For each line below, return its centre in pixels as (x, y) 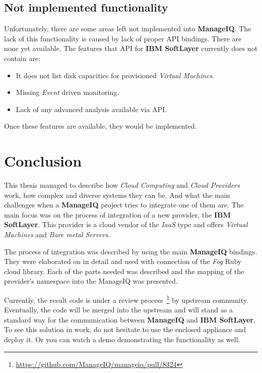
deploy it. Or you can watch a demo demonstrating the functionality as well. (122, 339)
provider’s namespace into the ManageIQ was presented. (91, 281)
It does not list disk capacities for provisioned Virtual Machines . (115, 75)
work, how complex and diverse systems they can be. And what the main (117, 195)
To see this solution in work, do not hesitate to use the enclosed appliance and (125, 329)
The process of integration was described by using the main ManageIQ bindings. (131, 251)
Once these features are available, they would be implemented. (101, 126)
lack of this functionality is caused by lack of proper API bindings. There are (123, 38)
